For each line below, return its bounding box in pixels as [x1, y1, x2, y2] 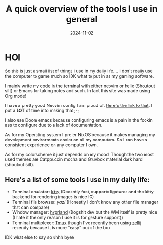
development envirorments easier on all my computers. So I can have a [5, 137, 147, 142]
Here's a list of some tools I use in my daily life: [5, 176, 150, 184]
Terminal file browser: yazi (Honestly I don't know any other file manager [12, 199, 159, 205]
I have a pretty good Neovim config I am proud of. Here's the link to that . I [5, 102, 152, 108]
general [66, 14, 98, 25]
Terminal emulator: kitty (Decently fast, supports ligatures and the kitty [12, 189, 154, 194]
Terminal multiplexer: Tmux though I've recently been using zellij [12, 220, 142, 226]
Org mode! [5, 93, 27, 99]
